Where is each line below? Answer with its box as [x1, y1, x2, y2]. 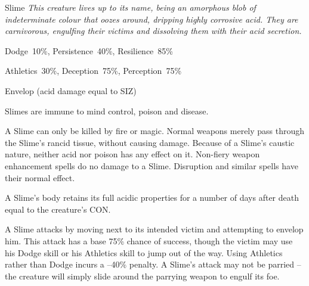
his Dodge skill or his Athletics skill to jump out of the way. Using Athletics [5, 246, 283, 259]
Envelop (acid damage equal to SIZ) [5, 84, 137, 97]
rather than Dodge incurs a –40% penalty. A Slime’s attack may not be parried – [5, 258, 301, 271]
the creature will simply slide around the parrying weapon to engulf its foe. [5, 269, 280, 282]
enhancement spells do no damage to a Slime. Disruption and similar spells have [5, 159, 298, 172]
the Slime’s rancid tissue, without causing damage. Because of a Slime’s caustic [5, 136, 295, 148]
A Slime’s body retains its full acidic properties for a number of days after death [5, 191, 299, 204]
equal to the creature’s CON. [5, 203, 111, 215]
